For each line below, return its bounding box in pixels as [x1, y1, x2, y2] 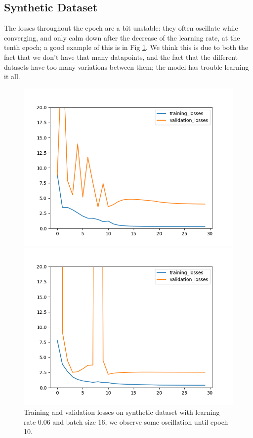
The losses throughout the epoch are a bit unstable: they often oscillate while [4, 23, 238, 33]
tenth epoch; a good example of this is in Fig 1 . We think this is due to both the [4, 42, 249, 52]
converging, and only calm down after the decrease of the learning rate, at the [4, 32, 240, 43]
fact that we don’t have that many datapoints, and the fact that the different [4, 51, 238, 62]
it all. [4, 71, 20, 82]
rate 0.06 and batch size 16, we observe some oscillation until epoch [24, 416, 228, 427]
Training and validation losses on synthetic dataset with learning [24, 406, 220, 417]
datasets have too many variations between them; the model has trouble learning [4, 61, 249, 72]
